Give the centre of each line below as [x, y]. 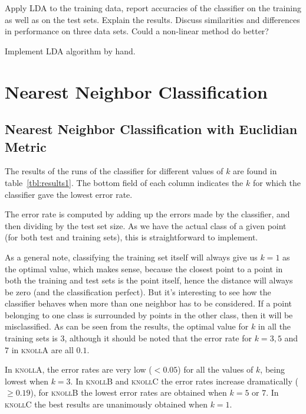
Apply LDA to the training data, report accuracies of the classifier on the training [153, 8]
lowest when [27, 381]
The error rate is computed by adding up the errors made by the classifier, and [147, 214]
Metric [26, 146]
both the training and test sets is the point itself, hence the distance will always [149, 280]
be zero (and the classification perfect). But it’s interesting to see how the [138, 291]
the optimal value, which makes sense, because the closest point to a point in [144, 268]
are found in [255, 171]
